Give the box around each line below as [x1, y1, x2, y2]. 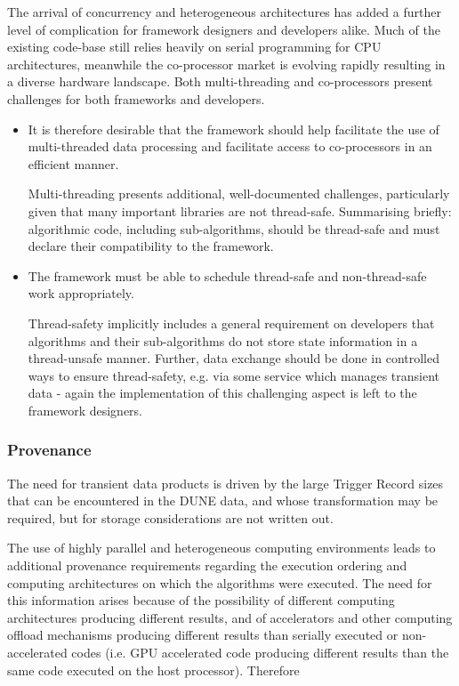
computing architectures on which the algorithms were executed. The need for [7, 573, 432, 592]
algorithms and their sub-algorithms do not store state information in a [28, 331, 418, 350]
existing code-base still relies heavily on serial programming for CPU [7, 37, 382, 56]
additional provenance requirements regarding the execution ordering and [7, 556, 407, 575]
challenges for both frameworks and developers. [7, 89, 265, 108]
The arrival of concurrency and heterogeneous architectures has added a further [7, 3, 441, 20]
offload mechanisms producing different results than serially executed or [7, 625, 399, 644]
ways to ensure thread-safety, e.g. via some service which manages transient [28, 366, 440, 384]
